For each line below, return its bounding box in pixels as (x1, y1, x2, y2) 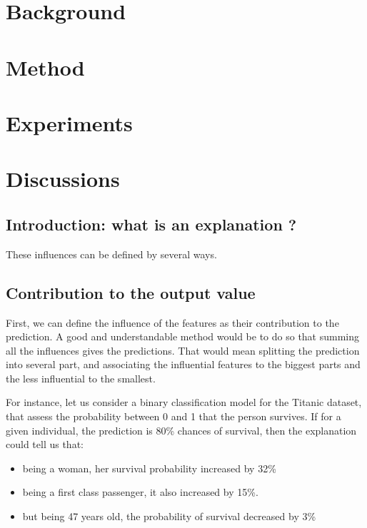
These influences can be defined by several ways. (6, 246, 217, 261)
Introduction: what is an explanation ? (6, 213, 297, 235)
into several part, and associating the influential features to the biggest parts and (6, 357, 361, 372)
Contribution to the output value (6, 281, 256, 303)
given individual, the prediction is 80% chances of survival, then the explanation (6, 422, 357, 437)
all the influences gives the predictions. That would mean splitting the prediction (6, 342, 360, 357)
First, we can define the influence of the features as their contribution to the (6, 315, 339, 330)
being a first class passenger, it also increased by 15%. (22, 484, 258, 499)
